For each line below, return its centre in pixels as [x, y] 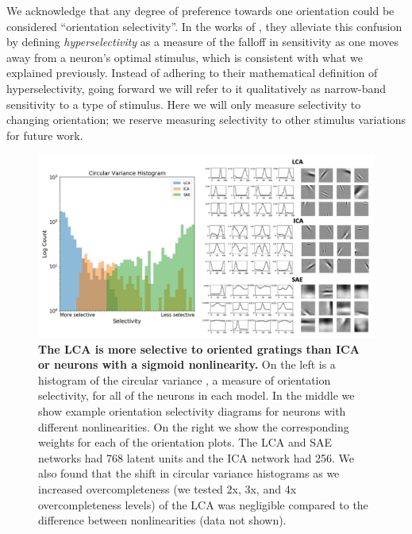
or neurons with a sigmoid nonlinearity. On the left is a [187, 364]
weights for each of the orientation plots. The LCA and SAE [185, 442]
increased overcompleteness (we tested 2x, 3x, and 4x [167, 488]
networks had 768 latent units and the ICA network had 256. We [196, 457]
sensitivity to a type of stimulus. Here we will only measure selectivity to [184, 104]
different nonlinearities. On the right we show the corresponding [194, 426]
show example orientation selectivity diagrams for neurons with [192, 410]
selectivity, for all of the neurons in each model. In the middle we [196, 395]
